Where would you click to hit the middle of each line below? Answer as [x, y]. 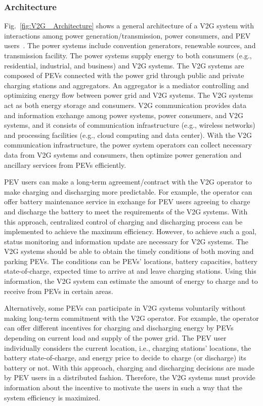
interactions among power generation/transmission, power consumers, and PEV [127, 35]
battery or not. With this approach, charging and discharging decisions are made [129, 367]
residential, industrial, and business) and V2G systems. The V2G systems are [124, 65]
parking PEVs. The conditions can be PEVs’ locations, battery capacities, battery [131, 261]
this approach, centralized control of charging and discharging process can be [123, 221]
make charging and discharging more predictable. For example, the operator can [128, 191]
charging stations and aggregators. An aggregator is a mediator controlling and [126, 85]
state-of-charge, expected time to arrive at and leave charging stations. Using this [130, 271]
